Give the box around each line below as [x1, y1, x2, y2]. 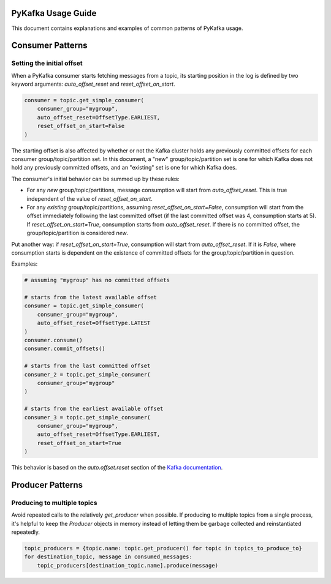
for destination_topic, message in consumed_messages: [24, 553, 192, 560]
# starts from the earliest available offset [24, 405, 164, 413]
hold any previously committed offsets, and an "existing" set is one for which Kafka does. [11, 164, 237, 171]
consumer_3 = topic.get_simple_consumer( [24, 414, 151, 421]
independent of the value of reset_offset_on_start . [26, 195, 153, 202]
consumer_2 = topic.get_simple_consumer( [24, 371, 151, 378]
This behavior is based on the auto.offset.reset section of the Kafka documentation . [11, 464, 223, 471]
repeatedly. [11, 528, 40, 536]
